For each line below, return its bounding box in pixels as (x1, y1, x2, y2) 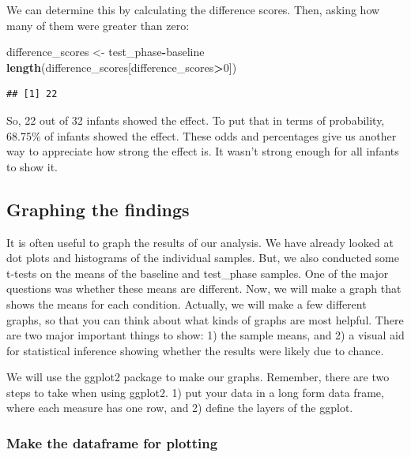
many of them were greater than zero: (6, 17, 190, 33)
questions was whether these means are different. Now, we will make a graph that (6, 280, 402, 297)
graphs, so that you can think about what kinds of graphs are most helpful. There (6, 311, 404, 328)
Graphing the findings (6, 197, 190, 221)
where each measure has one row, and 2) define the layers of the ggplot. (6, 399, 353, 416)
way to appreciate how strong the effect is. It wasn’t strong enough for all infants (6, 143, 399, 159)
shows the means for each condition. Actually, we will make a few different (6, 295, 367, 312)
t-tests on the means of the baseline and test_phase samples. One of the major (6, 264, 389, 281)
